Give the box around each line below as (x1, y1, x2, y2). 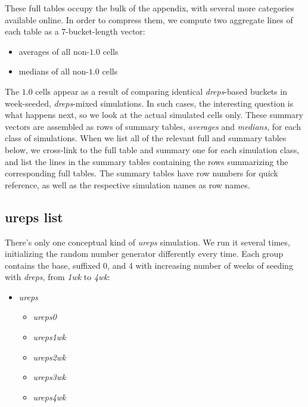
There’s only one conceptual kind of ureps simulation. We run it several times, (5, 235, 290, 248)
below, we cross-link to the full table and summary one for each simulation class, (5, 143, 300, 156)
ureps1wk (33, 331, 66, 343)
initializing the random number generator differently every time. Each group (5, 247, 284, 260)
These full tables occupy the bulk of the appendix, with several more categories (5, 2, 294, 14)
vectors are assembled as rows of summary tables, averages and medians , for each (5, 120, 301, 132)
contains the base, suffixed (5, 259, 101, 271)
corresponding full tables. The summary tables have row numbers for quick (5, 167, 278, 179)
